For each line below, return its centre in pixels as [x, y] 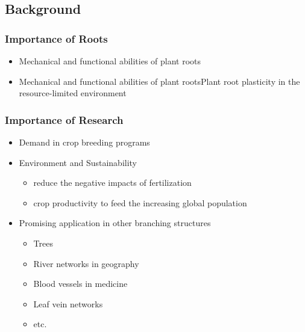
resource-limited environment [73, 93]
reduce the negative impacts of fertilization [112, 183]
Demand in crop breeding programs [84, 142]
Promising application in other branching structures [115, 223]
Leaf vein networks [68, 303]
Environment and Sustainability [78, 162]
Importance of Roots [56, 38]
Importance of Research [64, 119]
